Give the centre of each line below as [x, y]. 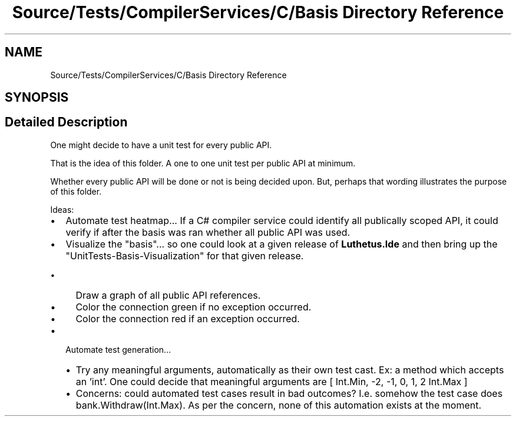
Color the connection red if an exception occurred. [188, 318]
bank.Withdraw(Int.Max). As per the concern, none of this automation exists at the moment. [279, 405]
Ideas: [62, 209]
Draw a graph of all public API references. [168, 295]
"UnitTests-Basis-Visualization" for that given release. [185, 255]
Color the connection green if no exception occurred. [193, 307]
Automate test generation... [118, 349]
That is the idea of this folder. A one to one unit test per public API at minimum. [203, 163]
